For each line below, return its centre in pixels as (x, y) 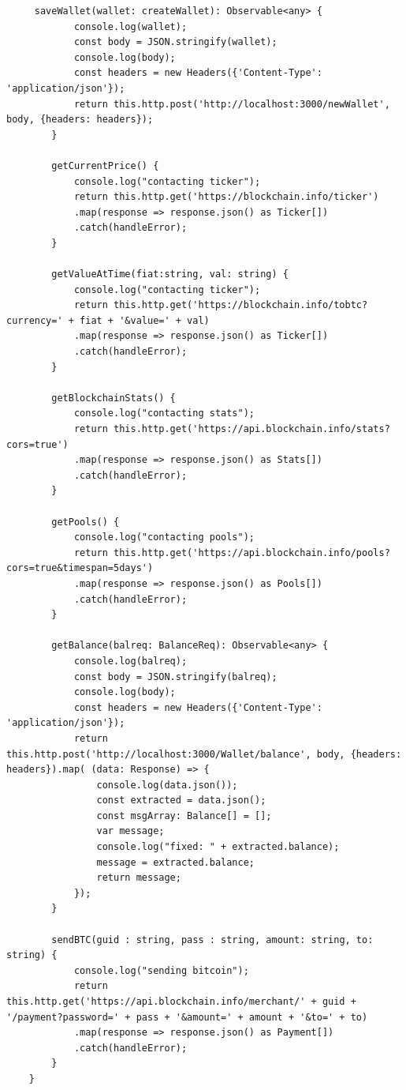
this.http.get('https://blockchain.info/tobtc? (241, 305)
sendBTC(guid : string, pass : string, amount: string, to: (212, 940)
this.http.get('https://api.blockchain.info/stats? (252, 429)
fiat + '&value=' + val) (145, 320)
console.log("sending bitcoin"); (161, 970)
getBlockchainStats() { (114, 398)
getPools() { (86, 522)
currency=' (35, 320)
